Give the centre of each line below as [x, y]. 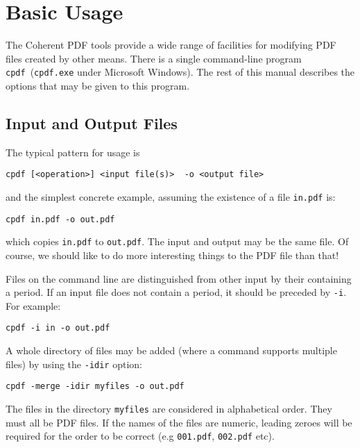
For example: [33, 305]
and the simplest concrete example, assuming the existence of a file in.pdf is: [171, 197]
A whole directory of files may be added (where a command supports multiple [171, 350]
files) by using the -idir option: [74, 364]
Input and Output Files [92, 123]
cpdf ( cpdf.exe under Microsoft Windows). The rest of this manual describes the [180, 72]
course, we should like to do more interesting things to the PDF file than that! [172, 255]
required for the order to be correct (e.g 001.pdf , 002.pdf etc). [140, 436]
